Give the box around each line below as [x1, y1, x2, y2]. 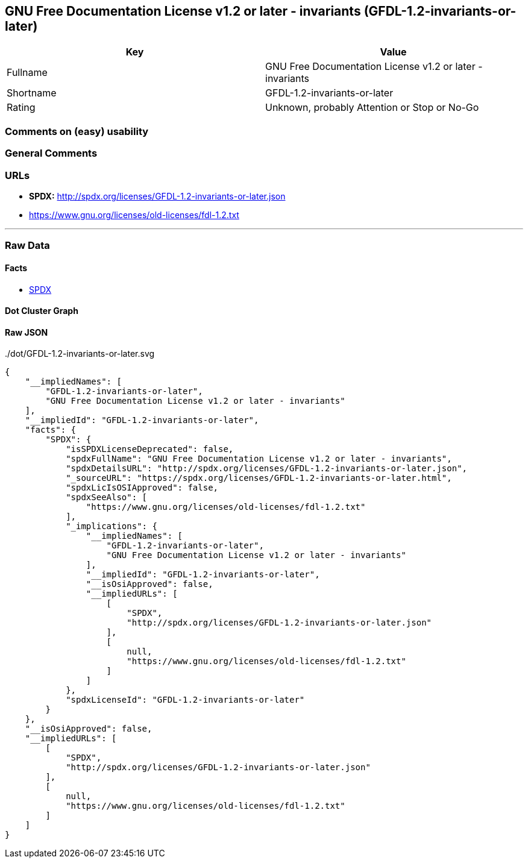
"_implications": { [66, 521, 157, 532]
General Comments [5, 147, 98, 160]
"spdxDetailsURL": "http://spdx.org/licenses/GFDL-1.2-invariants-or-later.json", [66, 463, 468, 474]
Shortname [7, 87, 57, 99]
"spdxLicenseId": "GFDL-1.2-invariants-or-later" [66, 695, 305, 705]
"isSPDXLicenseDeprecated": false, [66, 444, 234, 454]
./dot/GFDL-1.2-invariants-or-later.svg [5, 348, 155, 359]
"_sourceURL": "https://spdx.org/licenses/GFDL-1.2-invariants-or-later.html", [66, 473, 452, 483]
